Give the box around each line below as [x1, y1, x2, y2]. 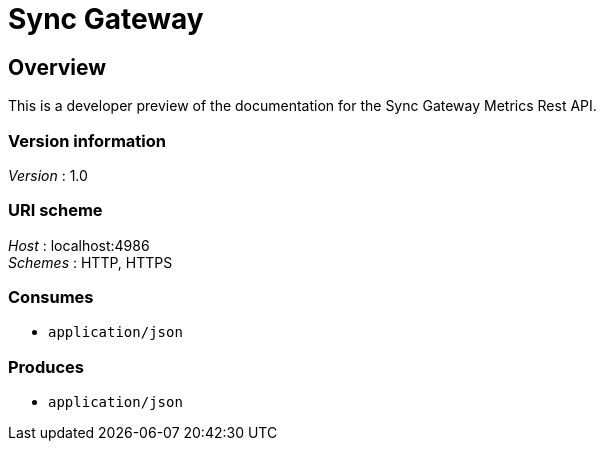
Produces [8, 356, 84, 377]
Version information [8, 130, 166, 151]
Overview [8, 54, 107, 80]
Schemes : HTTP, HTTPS [8, 253, 173, 271]
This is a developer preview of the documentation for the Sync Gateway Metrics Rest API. [8, 97, 597, 115]
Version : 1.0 [8, 166, 88, 184]
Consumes [8, 287, 94, 308]
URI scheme [8, 200, 103, 221]
